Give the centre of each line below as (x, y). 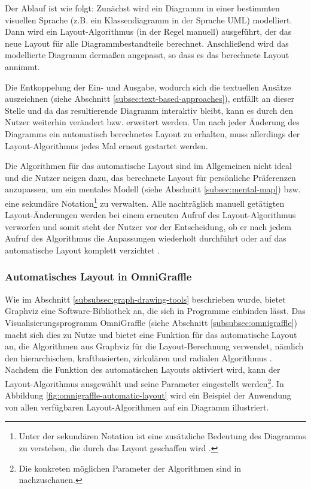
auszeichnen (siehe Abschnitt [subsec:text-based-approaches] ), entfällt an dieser (150, 99)
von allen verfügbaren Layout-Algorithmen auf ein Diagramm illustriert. (137, 407)
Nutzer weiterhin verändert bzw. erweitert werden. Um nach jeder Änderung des (152, 122)
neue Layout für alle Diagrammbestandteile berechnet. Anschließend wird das (147, 43)
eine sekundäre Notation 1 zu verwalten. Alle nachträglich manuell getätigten (145, 202)
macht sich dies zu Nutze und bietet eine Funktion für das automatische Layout (151, 334)
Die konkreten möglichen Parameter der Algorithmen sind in (130, 468)
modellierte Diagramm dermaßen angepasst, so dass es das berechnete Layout (147, 55)
